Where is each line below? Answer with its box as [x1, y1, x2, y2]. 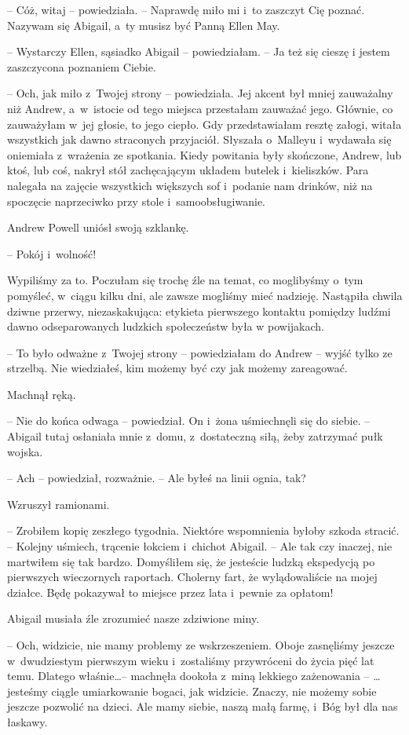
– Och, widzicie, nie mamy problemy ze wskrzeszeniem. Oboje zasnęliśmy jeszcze [7, 637, 395, 653]
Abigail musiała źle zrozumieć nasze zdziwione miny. [7, 610, 260, 627]
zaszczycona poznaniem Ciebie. [7, 58, 156, 75]
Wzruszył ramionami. [7, 495, 110, 512]
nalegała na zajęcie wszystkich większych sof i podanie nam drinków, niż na [7, 177, 373, 193]
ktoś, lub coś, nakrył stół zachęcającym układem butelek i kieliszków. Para [7, 162, 369, 178]
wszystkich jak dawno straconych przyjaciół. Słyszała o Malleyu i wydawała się [7, 131, 392, 148]
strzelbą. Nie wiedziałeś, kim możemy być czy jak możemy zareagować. [7, 360, 348, 376]
